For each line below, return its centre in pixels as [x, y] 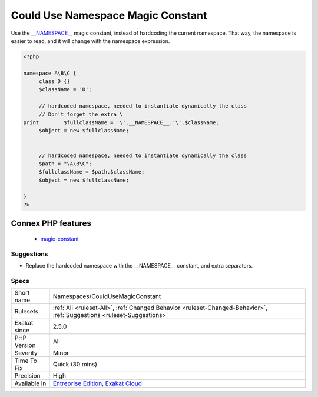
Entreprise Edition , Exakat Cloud [97, 383]
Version [25, 345]
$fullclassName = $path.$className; [92, 172]
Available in [30, 383]
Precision [27, 376]
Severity [26, 353]
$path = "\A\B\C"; [65, 164]
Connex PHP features [51, 223]
